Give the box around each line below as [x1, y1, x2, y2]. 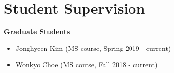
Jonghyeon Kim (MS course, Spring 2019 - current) [15, 43, 171, 53]
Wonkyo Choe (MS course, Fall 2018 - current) [15, 59, 158, 70]
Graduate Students [4, 26, 70, 37]
